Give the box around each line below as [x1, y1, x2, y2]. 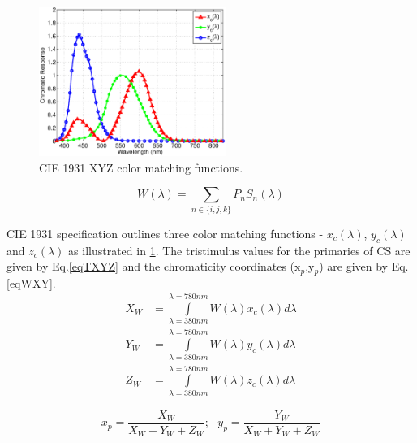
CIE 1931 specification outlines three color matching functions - [6, 224, 324, 241]
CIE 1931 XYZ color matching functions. [39, 159, 243, 176]
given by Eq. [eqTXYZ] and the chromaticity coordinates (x [6, 258, 301, 275]
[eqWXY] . [6, 274, 56, 291]
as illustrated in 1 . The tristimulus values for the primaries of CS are [68, 241, 411, 258]
